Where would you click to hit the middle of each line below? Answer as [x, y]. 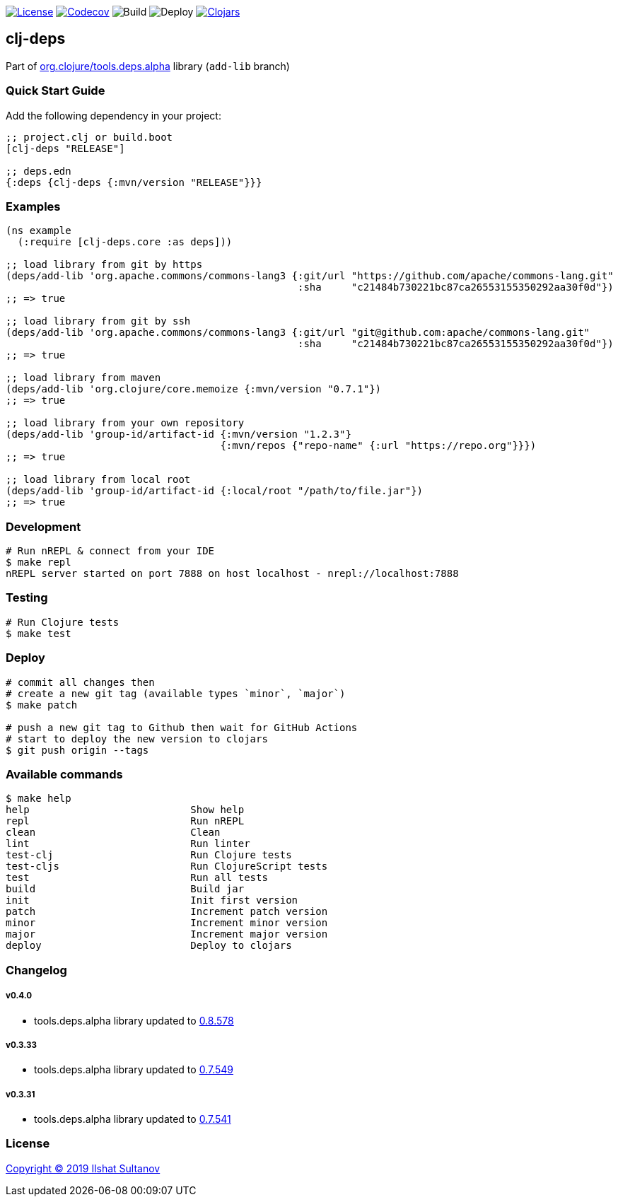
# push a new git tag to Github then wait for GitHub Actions [182, 727]
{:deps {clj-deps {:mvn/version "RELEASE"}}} [134, 182]
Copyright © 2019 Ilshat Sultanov [83, 1168]
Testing [27, 598]
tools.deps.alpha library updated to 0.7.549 [134, 1070]
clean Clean [113, 833]
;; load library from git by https [104, 265]
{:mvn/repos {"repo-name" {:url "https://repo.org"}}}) [378, 446]
